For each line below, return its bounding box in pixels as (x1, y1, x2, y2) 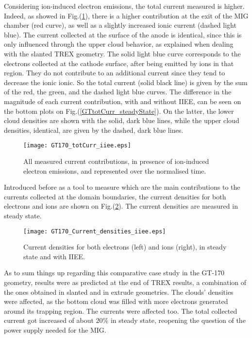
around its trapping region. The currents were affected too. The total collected (4, 305, 237, 316)
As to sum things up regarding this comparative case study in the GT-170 (4, 267, 225, 278)
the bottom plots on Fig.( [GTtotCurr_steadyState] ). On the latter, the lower (4, 106, 234, 116)
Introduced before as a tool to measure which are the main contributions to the (4, 182, 240, 192)
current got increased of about (4, 315, 94, 325)
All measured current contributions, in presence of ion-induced (23, 156, 209, 166)
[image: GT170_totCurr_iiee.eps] (23, 142, 131, 149)
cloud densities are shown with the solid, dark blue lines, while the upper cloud (4, 115, 239, 125)
